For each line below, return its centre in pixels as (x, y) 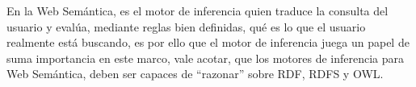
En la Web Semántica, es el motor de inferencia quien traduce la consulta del (197, 10)
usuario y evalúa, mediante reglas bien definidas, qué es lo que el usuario (186, 26)
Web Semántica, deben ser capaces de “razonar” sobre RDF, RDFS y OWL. (195, 74)
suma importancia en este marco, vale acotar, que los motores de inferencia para (206, 58)
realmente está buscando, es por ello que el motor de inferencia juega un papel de (208, 42)
